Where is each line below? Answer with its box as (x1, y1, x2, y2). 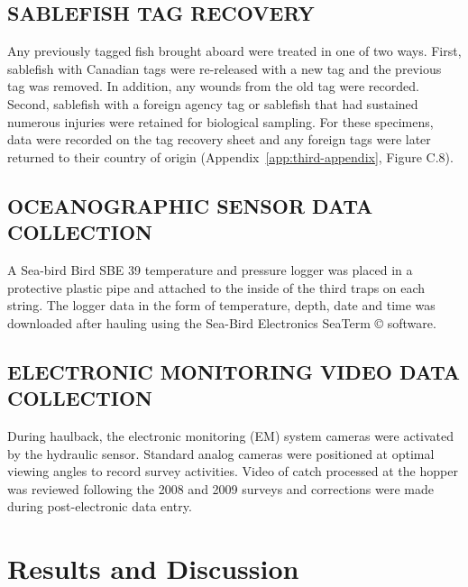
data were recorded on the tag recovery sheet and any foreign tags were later (7, 130, 431, 149)
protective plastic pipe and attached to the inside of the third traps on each (7, 278, 426, 297)
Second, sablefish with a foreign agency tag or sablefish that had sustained (7, 94, 418, 113)
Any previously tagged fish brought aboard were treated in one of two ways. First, (7, 41, 462, 60)
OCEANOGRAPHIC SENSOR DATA (7, 191, 373, 219)
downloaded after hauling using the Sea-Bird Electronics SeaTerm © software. (7, 313, 436, 332)
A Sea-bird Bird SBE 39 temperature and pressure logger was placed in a (7, 260, 413, 279)
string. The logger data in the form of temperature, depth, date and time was (7, 296, 436, 315)
